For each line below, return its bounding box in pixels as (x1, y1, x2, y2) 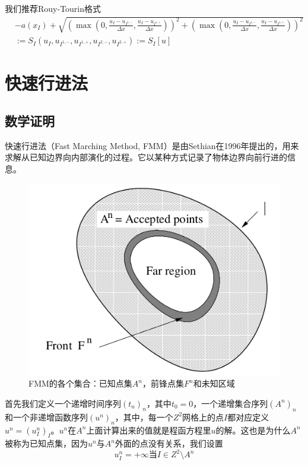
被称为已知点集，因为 (5, 437, 88, 450)
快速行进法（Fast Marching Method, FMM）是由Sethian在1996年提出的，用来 (5, 139, 299, 151)
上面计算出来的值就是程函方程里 (86, 423, 211, 436)
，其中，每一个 (115, 410, 173, 423)
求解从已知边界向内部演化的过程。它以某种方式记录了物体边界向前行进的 (5, 151, 287, 163)
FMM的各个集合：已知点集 (28, 377, 132, 390)
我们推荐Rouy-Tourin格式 (5, 2, 101, 14)
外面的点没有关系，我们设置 (115, 437, 223, 450)
